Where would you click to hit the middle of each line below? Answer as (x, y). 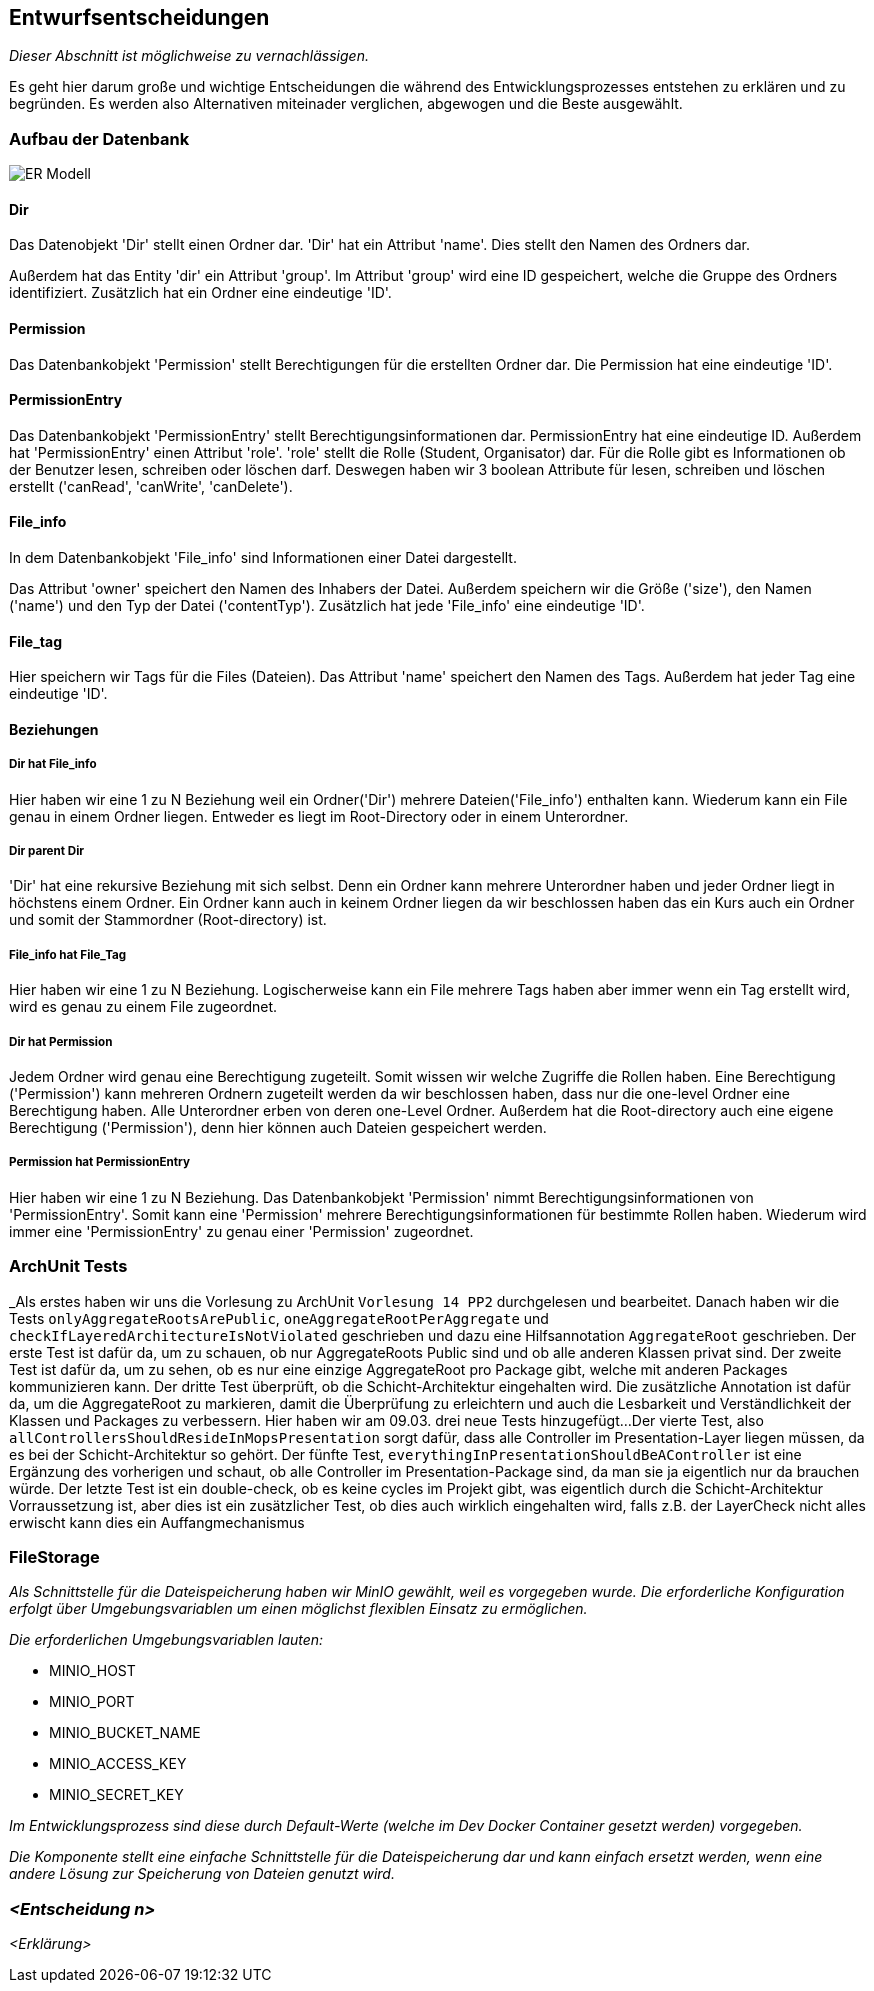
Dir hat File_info (53, 764)
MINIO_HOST (92, 1671)
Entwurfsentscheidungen (139, 17)
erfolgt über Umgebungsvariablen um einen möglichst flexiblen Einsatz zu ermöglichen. (298, 1609)
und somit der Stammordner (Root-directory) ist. (168, 920)
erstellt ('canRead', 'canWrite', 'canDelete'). (151, 486)
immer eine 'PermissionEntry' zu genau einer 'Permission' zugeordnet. (241, 1231)
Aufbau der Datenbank (99, 138)
